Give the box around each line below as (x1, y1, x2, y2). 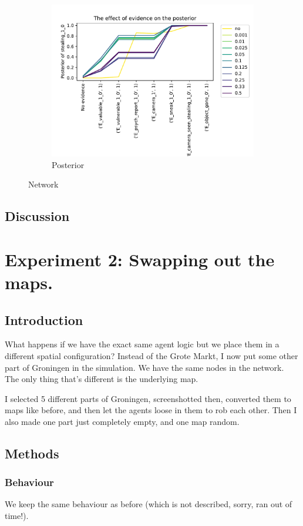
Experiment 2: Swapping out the (5, 247, 275, 271)
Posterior (52, 158, 85, 170)
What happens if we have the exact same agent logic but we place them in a (5, 338, 280, 350)
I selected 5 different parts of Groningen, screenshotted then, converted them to (5, 392, 291, 404)
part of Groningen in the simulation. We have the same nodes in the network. (5, 361, 284, 373)
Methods (5, 444, 59, 462)
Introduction (5, 310, 83, 329)
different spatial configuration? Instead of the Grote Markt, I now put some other (5, 349, 298, 361)
